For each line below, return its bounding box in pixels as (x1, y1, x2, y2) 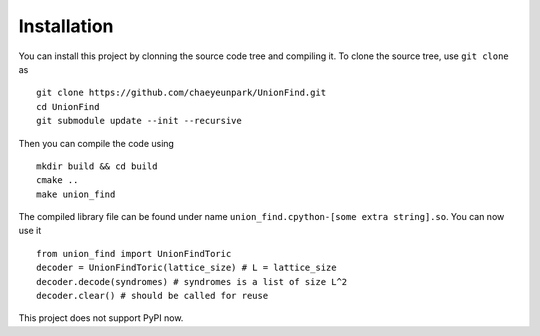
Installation (18, 15, 114, 37)
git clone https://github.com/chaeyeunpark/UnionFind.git (36, 87, 327, 99)
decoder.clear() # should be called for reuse (36, 290, 269, 302)
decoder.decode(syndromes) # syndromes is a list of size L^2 (36, 276, 348, 287)
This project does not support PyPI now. (18, 312, 184, 324)
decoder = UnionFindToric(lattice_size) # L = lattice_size (36, 262, 337, 274)
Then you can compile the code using (18, 137, 175, 149)
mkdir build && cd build (36, 160, 158, 172)
